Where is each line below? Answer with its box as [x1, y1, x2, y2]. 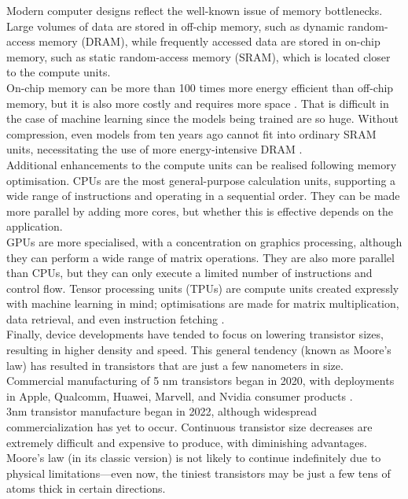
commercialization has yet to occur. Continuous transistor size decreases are [6, 419, 373, 435]
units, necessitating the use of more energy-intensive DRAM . [6, 141, 303, 157]
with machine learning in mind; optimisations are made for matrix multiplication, [6, 295, 399, 312]
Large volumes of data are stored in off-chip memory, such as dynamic [6, 17, 344, 34]
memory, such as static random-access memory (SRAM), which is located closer [6, 48, 391, 65]
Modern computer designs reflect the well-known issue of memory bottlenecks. [6, 2, 383, 18]
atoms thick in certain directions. [6, 480, 166, 497]
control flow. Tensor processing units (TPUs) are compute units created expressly [6, 279, 399, 296]
